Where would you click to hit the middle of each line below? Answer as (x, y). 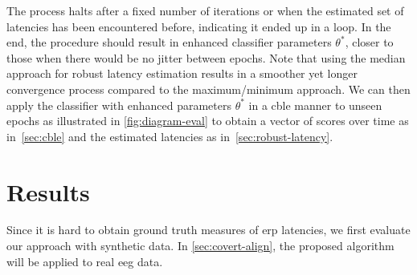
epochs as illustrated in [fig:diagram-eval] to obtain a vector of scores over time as (208, 121)
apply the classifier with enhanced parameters (119, 105)
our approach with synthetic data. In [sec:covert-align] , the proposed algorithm (200, 246)
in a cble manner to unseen (315, 105)
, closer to (369, 42)
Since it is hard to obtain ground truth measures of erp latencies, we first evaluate (208, 230)
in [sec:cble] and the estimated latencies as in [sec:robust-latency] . (170, 136)
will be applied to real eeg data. (85, 261)
